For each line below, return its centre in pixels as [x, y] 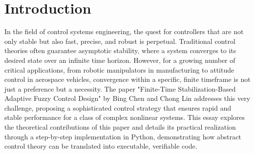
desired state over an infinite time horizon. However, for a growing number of [120, 60]
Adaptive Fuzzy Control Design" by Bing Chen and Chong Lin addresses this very [127, 98]
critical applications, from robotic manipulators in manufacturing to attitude [119, 69]
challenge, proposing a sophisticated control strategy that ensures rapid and [118, 107]
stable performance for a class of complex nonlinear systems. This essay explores [125, 117]
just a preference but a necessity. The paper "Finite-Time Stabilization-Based [120, 88]
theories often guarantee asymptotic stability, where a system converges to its [120, 50]
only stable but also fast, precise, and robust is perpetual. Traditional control [120, 41]
